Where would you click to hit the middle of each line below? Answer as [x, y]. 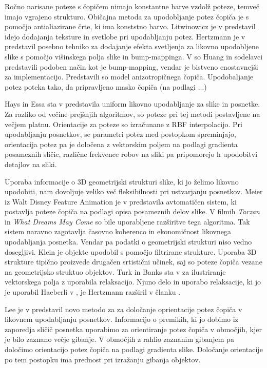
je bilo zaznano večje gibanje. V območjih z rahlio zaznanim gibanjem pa [119, 339]
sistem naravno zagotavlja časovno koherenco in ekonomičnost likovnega [118, 231]
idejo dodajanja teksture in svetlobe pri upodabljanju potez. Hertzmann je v [125, 36]
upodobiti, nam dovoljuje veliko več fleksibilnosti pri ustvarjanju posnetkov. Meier [134, 191]
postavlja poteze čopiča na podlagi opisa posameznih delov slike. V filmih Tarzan [132, 211]
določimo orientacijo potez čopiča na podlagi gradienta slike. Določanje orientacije [134, 349]
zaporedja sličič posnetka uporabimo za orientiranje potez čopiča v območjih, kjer [133, 329]
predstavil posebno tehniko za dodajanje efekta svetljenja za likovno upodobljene [132, 46]
